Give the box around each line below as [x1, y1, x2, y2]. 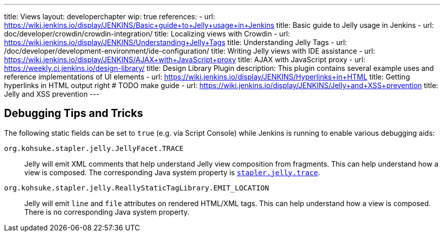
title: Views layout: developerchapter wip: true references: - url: [4, 12, 215, 21]
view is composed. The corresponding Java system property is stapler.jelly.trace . [24, 168, 320, 177]
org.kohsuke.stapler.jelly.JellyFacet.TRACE [4, 144, 184, 152]
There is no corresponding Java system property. [24, 207, 190, 216]
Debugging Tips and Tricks [4, 107, 143, 120]
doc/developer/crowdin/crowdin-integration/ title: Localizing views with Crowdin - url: [4, 29, 290, 38]
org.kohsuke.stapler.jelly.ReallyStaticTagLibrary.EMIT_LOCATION [4, 183, 269, 192]
